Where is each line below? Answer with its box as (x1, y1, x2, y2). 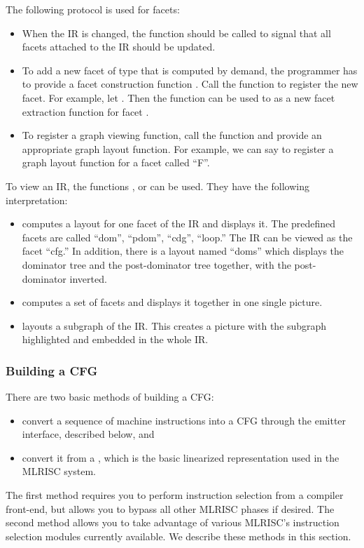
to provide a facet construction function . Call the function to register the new (22, 76, 358, 91)
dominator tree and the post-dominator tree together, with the (22, 257, 291, 272)
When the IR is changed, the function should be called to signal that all (22, 25, 331, 40)
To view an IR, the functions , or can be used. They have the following (6, 178, 309, 193)
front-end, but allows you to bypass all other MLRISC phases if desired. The (6, 501, 335, 516)
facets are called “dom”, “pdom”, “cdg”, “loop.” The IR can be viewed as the (22, 229, 353, 244)
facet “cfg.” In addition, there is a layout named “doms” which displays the (22, 243, 344, 258)
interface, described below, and (22, 427, 155, 441)
